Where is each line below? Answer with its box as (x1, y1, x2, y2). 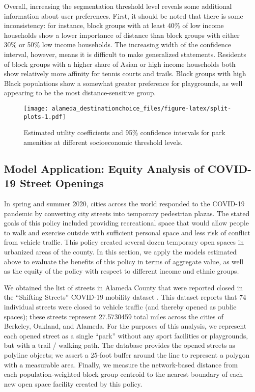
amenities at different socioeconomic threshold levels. (24, 137, 183, 147)
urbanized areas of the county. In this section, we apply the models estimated (4, 247, 237, 256)
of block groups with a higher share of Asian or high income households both (4, 58, 236, 69)
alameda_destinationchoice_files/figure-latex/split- (52, 105, 231, 112)
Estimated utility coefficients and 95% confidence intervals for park (24, 127, 226, 138)
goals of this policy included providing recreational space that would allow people (4, 218, 249, 228)
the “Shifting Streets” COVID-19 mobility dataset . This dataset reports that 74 (4, 292, 247, 302)
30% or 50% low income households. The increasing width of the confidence (4, 39, 231, 50)
